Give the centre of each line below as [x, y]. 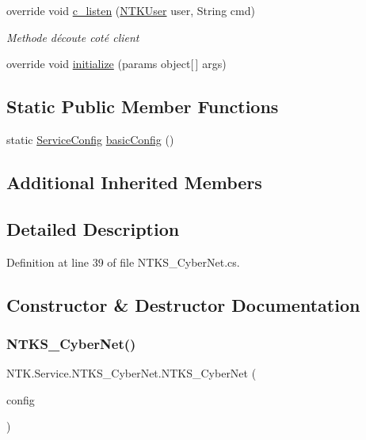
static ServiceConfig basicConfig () [90, 139]
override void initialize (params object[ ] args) [116, 64]
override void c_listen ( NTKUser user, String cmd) [131, 10]
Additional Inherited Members [134, 182]
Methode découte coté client [73, 37]
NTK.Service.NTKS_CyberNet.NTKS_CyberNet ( [132, 373]
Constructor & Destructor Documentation [183, 304]
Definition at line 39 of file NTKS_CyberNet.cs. [123, 262]
